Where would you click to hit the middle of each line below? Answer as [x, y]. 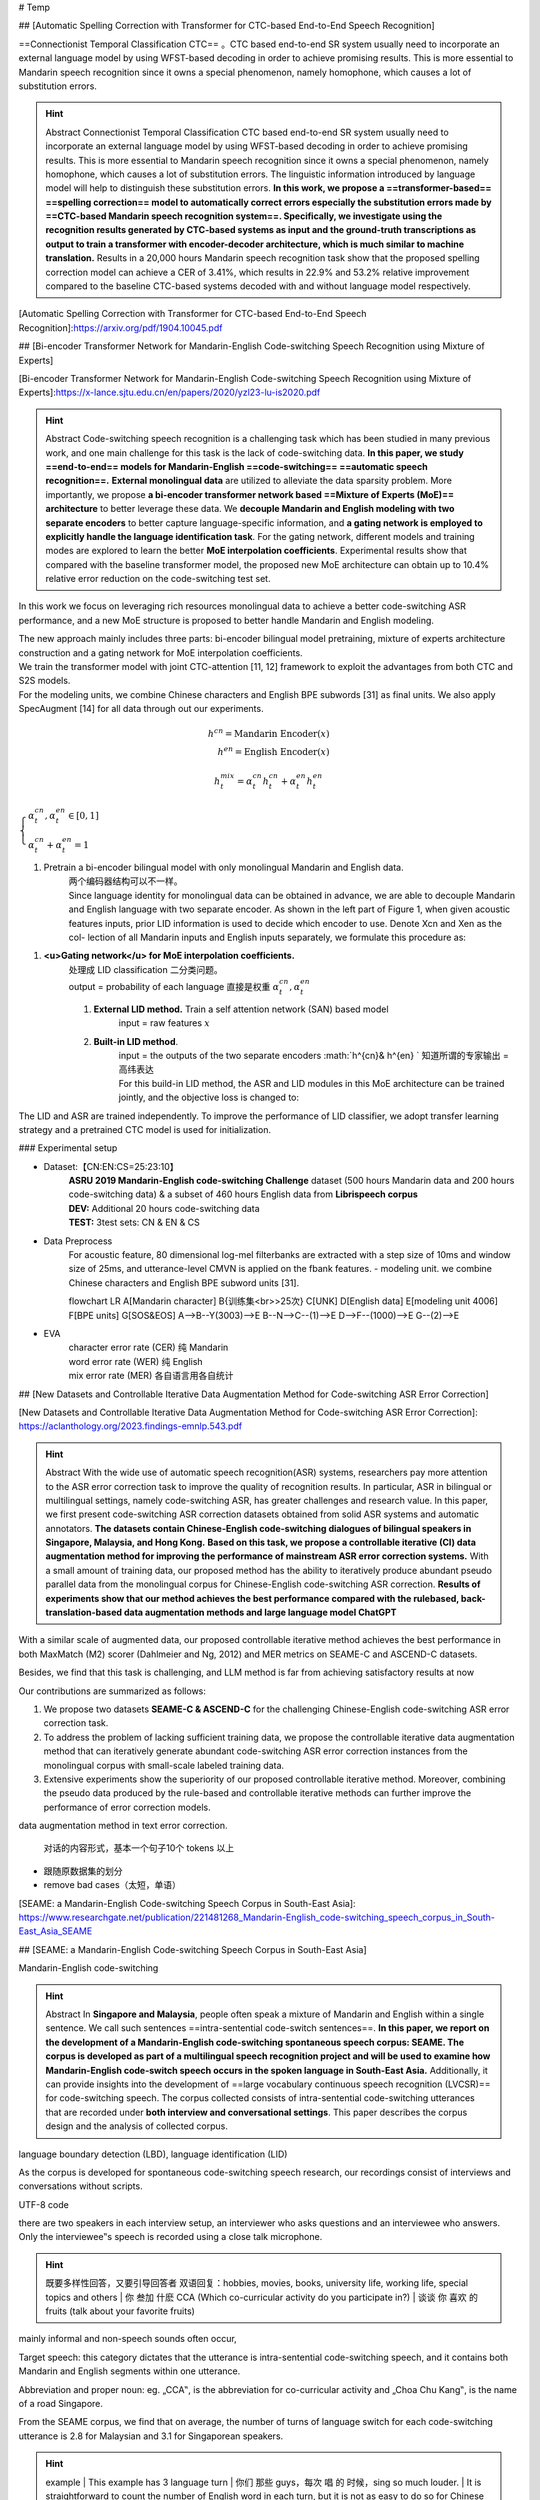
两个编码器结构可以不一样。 [125, 881]
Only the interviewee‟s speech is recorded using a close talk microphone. [170, 2237]
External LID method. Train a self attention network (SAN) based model [241, 1009]
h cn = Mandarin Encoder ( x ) [268, 733]
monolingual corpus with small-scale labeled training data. [164, 1765]
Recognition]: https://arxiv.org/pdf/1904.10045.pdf [120, 327]
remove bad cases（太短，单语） [112, 1885]
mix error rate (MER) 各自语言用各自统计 [151, 1376]
